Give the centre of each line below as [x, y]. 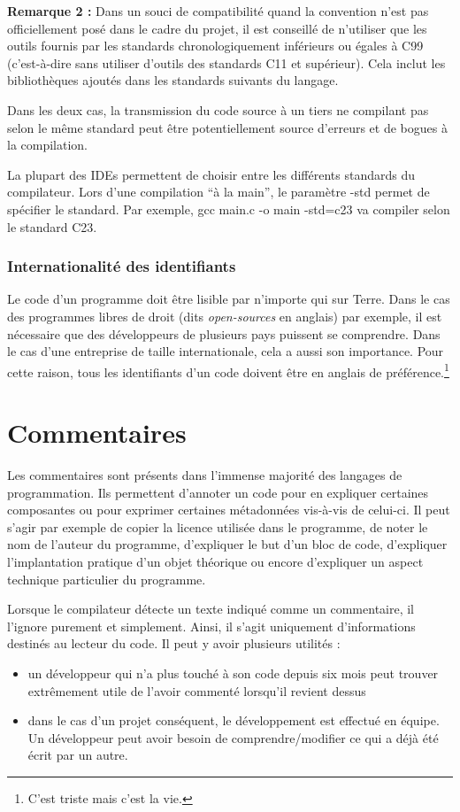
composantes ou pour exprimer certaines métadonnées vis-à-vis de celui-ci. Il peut [229, 510]
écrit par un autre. [78, 755]
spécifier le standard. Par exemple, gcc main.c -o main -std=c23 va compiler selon [229, 209]
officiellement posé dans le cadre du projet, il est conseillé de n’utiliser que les [217, 28]
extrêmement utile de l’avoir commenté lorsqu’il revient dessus [197, 690]
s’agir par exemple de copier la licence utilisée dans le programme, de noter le [218, 526]
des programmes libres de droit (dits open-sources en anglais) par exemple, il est [225, 316]
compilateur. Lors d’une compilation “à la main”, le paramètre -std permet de [218, 192]
